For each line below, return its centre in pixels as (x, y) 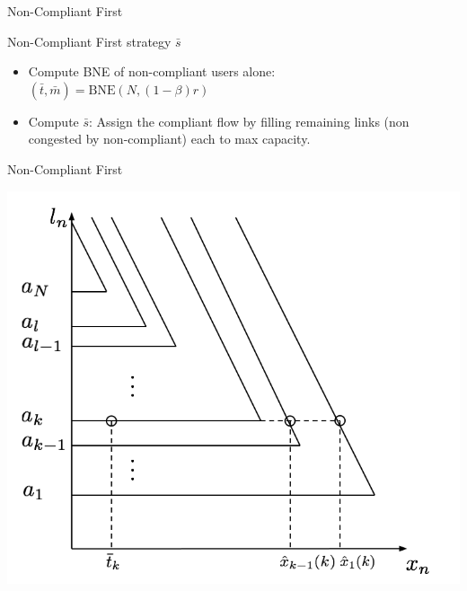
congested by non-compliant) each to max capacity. (169, 139)
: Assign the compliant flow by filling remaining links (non (249, 121)
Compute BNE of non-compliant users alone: (152, 71)
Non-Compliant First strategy (89, 41)
